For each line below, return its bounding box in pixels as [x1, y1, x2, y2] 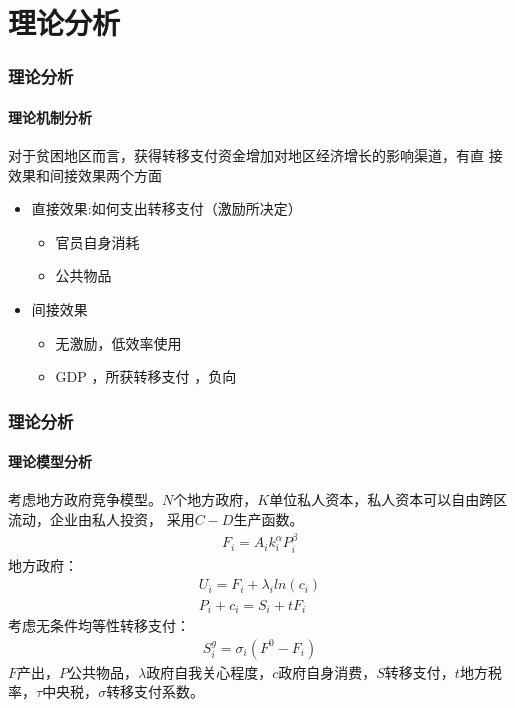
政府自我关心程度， [146, 661, 273, 682]
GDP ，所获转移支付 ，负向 [55, 366, 237, 387]
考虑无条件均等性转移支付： [8, 614, 190, 635]
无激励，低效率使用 [55, 332, 182, 353]
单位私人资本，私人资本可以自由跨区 [269, 489, 508, 510]
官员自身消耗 [55, 231, 140, 252]
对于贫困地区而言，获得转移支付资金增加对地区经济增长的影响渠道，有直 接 [8, 145, 503, 166]
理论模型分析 [8, 451, 92, 472]
